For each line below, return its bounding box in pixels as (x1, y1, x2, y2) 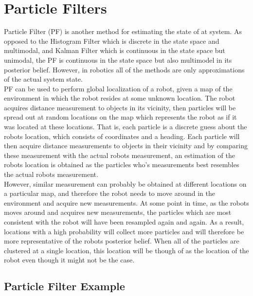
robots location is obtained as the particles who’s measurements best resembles (4, 159, 239, 170)
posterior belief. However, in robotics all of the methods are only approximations (4, 64, 245, 74)
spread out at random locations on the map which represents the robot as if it (4, 112, 237, 122)
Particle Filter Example (4, 279, 125, 294)
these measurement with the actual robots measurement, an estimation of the (4, 150, 235, 160)
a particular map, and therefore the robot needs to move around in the (4, 188, 215, 198)
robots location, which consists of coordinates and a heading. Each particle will (4, 131, 240, 141)
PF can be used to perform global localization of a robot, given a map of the (4, 83, 233, 93)
